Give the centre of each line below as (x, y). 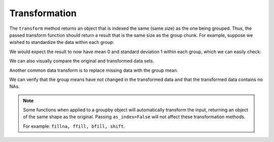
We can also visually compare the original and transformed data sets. (82, 61)
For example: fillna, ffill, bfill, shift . (74, 126)
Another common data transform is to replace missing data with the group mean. (94, 70)
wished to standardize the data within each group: (62, 42)
